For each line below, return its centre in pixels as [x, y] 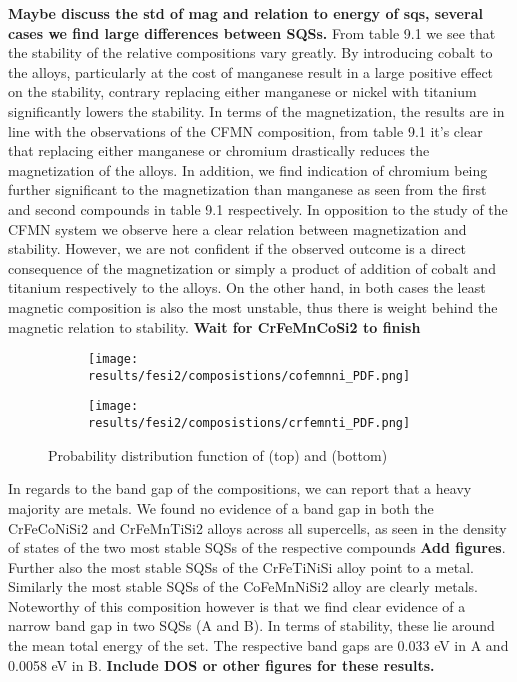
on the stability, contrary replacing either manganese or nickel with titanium [242, 91]
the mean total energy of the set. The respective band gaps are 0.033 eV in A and [258, 645]
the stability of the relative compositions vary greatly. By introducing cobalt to [250, 52]
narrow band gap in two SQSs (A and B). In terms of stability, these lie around [251, 625]
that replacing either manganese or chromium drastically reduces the [219, 150]
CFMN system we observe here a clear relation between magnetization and [237, 228]
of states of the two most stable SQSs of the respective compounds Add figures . [257, 547]
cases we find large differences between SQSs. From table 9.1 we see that [252, 32]
